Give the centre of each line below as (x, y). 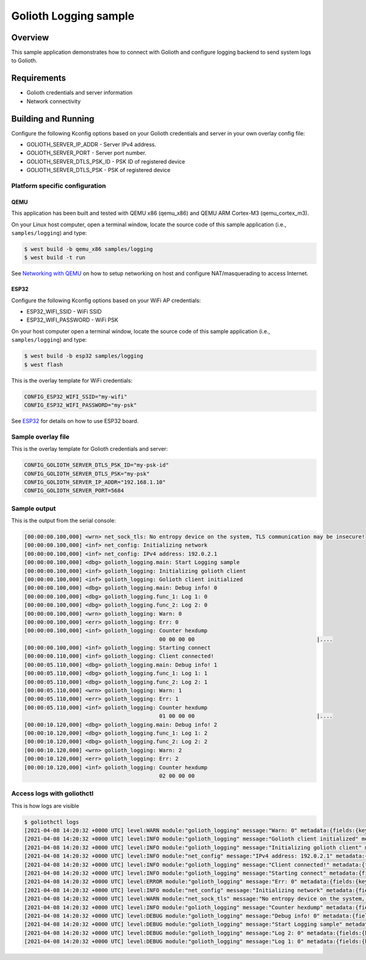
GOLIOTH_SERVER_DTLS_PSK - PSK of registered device (99, 170)
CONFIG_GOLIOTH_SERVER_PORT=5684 (74, 491)
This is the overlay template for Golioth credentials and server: (89, 449)
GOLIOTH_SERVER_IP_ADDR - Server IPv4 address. (91, 145)
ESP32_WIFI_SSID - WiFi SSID (64, 312)
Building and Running (53, 119)
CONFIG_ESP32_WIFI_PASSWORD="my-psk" (81, 405)
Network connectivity (54, 101)
